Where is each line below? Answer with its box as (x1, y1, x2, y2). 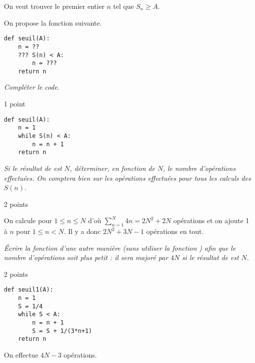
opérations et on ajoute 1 (173, 215, 250, 226)
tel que (113, 1, 134, 11)
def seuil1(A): (4, 286, 54, 294)
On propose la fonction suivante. (4, 17, 102, 28)
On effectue (4, 350, 38, 360)
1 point (4, 99, 26, 109)
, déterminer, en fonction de (69, 163, 155, 173)
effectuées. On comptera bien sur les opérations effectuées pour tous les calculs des (4, 172, 251, 183)
